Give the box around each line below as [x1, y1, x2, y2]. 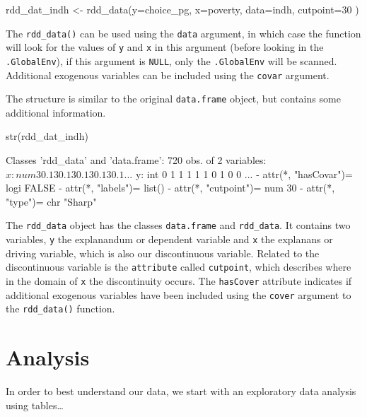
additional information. [6, 105, 106, 119]
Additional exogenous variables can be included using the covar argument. [6, 67, 330, 82]
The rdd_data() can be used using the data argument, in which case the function [6, 25, 361, 40]
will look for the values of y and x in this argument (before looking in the [6, 40, 324, 54]
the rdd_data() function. [6, 301, 115, 316]
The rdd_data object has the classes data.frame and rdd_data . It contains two [6, 218, 351, 233]
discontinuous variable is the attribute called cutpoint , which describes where [6, 259, 351, 274]
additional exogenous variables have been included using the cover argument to [6, 287, 351, 302]
